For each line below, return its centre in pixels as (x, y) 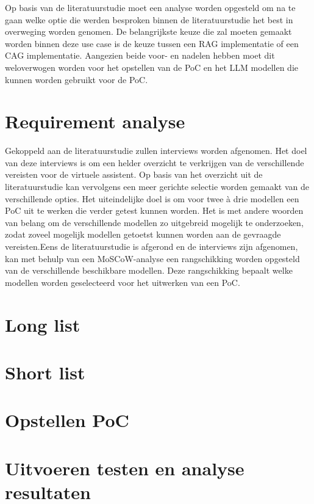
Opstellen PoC (67, 420)
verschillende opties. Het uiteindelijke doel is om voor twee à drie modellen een (152, 198)
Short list (45, 372)
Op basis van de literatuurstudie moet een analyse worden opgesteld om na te (150, 7)
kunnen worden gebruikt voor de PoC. (77, 79)
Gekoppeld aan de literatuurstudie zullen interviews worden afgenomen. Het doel (156, 151)
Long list (43, 324)
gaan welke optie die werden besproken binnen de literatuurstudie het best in (149, 19)
